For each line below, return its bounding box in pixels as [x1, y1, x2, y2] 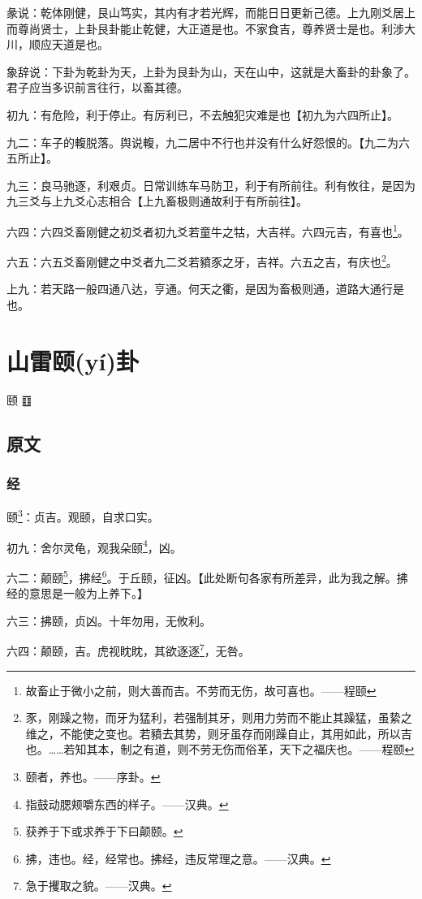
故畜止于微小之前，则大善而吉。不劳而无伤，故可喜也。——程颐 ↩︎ [25, 681, 377, 698]
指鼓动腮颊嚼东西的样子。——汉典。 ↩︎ [25, 795, 229, 812]
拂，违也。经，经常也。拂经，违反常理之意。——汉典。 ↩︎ [25, 849, 331, 867]
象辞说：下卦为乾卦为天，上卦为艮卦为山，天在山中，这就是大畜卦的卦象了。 [6, 63, 416, 80]
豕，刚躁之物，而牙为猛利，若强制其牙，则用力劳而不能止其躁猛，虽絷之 [25, 709, 412, 726]
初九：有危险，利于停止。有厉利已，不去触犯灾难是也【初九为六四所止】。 [6, 106, 398, 123]
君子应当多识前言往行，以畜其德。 [6, 79, 188, 96]
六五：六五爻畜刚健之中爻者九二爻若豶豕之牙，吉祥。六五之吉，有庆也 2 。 [6, 251, 398, 270]
